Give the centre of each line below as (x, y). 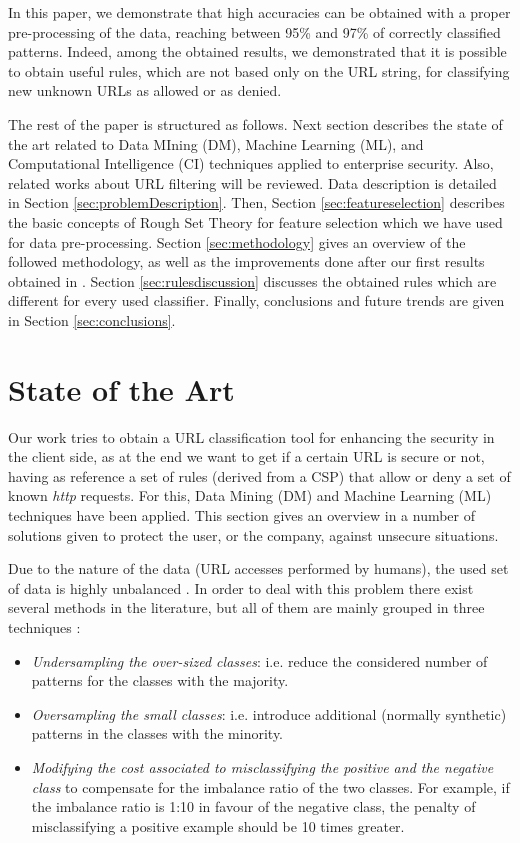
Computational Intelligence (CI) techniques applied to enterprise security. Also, (251, 163)
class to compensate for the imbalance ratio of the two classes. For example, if (270, 786)
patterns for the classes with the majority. (160, 680)
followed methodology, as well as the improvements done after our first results (246, 261)
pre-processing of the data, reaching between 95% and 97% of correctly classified (254, 31)
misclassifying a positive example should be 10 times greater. (218, 825)
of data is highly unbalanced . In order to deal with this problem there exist (241, 587)
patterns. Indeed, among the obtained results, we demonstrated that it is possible (257, 51)
